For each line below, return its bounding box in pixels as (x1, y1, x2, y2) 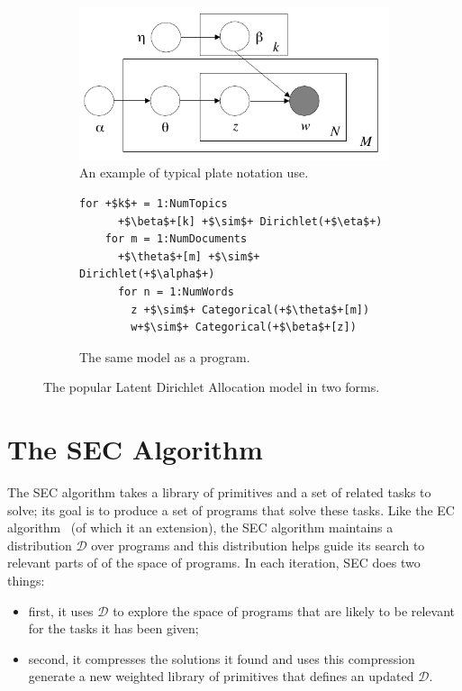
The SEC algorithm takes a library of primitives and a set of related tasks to (7, 483, 431, 502)
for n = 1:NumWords (117, 285, 234, 298)
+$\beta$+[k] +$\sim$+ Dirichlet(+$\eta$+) (117, 214, 383, 228)
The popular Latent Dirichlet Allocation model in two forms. (43, 377, 380, 396)
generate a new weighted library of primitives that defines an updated (28, 667, 414, 686)
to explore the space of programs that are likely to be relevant (113, 601, 456, 620)
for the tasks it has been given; (28, 619, 199, 638)
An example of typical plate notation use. (79, 163, 309, 182)
